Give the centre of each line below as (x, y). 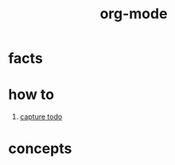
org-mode (134, 14)
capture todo (41, 117)
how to (31, 95)
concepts (40, 149)
